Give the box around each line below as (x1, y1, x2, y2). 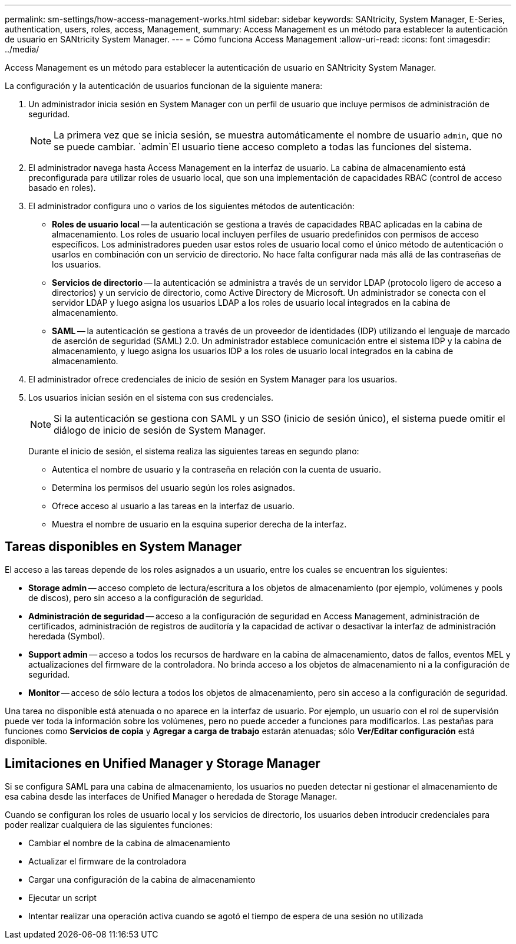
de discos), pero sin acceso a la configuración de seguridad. (28, 592, 263, 603)
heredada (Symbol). (28, 631, 105, 641)
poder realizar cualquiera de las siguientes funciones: (5, 819, 213, 830)
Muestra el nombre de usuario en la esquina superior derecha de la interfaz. (52, 519, 347, 529)
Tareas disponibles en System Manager (5, 539, 242, 554)
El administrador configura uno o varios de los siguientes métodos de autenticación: (28, 201, 355, 211)
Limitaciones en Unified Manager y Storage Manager (5, 756, 320, 771)
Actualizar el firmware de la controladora (28, 856, 187, 866)
